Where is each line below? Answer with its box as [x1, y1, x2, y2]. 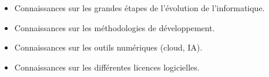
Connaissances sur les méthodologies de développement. [14, 21, 215, 34]
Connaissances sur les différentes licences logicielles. [14, 61, 200, 73]
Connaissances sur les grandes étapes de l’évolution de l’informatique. [14, 2, 265, 14]
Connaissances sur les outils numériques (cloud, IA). [14, 41, 203, 53]
